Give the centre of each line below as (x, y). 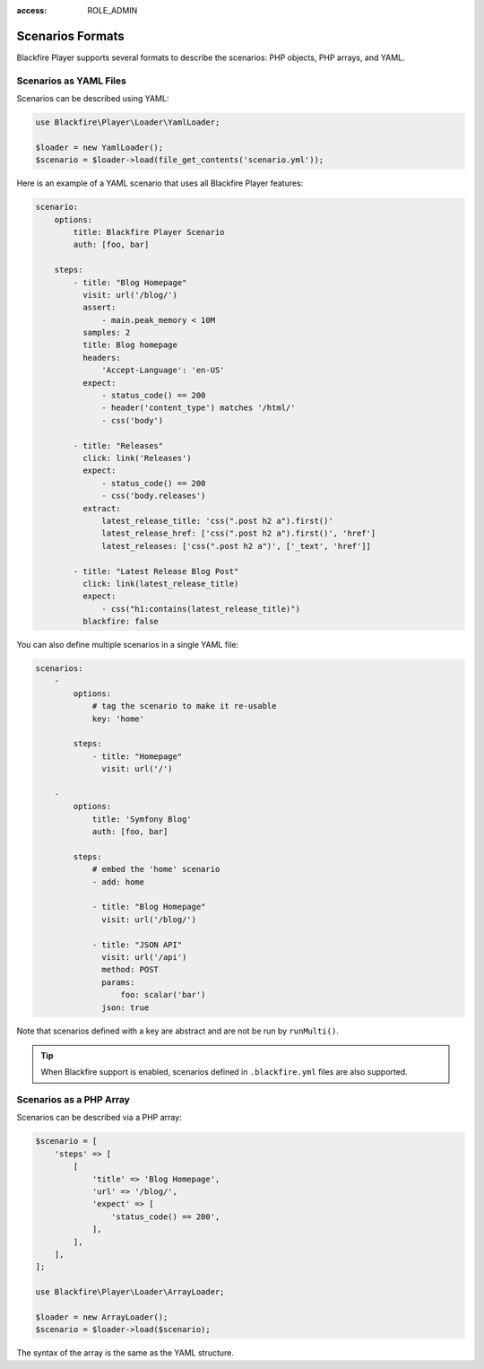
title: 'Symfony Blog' (142, 819)
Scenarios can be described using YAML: (93, 99)
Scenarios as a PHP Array (73, 1100)
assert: (99, 308)
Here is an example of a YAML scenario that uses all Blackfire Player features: (160, 183)
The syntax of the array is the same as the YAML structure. (125, 1353)
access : (32, 10)
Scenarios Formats (70, 36)
